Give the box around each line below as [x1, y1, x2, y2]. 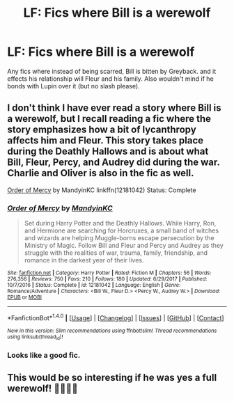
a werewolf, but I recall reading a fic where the [7, 113, 211, 125]
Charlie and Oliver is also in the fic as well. [7, 167, 194, 179]
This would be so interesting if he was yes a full [7, 372, 217, 384]
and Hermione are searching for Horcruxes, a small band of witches [24, 226, 219, 235]
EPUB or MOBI [7, 294, 42, 301]
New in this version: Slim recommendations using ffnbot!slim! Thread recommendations [7, 327, 217, 334]
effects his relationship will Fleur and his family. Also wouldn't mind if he [7, 74, 214, 83]
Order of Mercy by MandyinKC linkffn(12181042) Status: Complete [7, 186, 196, 194]
